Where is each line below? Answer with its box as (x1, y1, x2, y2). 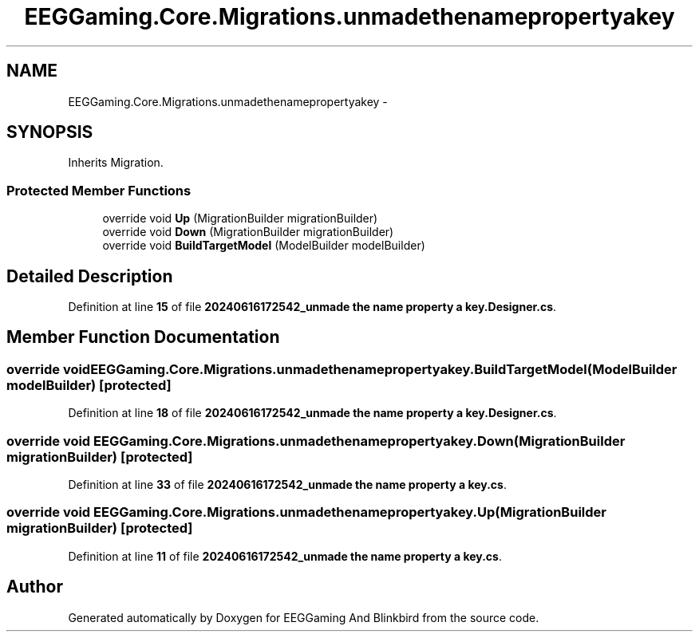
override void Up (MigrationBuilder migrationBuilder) (102, 211, 378, 226)
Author (6, 577, 63, 597)
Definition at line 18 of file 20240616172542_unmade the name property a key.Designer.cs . (68, 406, 557, 420)
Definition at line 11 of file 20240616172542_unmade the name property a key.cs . (68, 549, 502, 563)
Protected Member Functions (6, 182, 192, 199)
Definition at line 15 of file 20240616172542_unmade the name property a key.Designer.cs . (68, 300, 557, 314)
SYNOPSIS (6, 122, 93, 143)
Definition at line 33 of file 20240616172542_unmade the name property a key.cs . (68, 478, 507, 491)
